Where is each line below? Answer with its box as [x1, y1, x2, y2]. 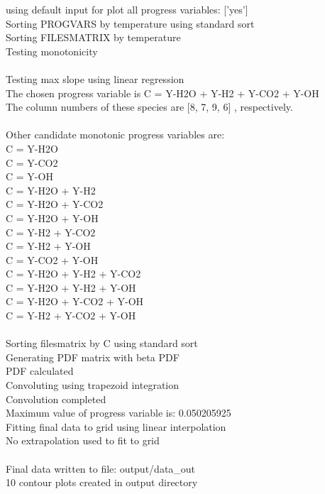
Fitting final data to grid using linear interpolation [6, 419, 226, 434]
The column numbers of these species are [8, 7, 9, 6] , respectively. [6, 99, 293, 114]
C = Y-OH [6, 169, 53, 184]
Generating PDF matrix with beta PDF [6, 349, 180, 364]
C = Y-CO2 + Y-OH [6, 252, 99, 267]
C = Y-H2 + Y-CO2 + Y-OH [6, 308, 136, 323]
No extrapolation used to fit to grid [6, 433, 160, 448]
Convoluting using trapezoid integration [6, 378, 180, 393]
